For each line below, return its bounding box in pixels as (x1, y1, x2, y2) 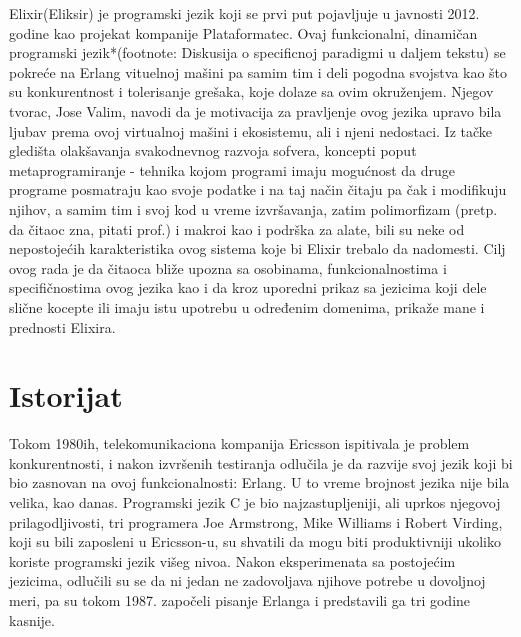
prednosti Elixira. (9, 316, 116, 337)
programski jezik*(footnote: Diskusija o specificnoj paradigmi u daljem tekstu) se (9, 42, 506, 63)
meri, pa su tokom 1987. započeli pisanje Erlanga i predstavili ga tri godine (9, 589, 471, 610)
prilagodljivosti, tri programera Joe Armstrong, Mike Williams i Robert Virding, (9, 511, 503, 532)
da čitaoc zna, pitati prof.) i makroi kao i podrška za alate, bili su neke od (9, 218, 465, 239)
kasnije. (9, 609, 55, 630)
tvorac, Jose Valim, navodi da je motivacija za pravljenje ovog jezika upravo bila (9, 100, 502, 121)
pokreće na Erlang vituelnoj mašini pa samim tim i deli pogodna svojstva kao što (9, 61, 508, 82)
